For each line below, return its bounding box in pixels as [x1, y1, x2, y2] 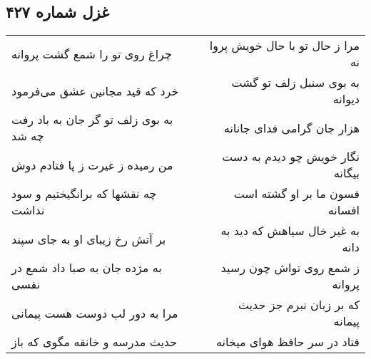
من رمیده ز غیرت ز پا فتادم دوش [11, 156, 173, 173]
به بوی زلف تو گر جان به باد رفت [11, 111, 173, 128]
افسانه [327, 202, 360, 219]
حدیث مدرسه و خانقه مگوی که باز [11, 333, 178, 350]
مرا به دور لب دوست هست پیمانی [11, 304, 178, 321]
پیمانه [333, 313, 360, 330]
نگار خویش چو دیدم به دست [222, 148, 360, 165]
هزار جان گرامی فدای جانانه [223, 119, 360, 136]
